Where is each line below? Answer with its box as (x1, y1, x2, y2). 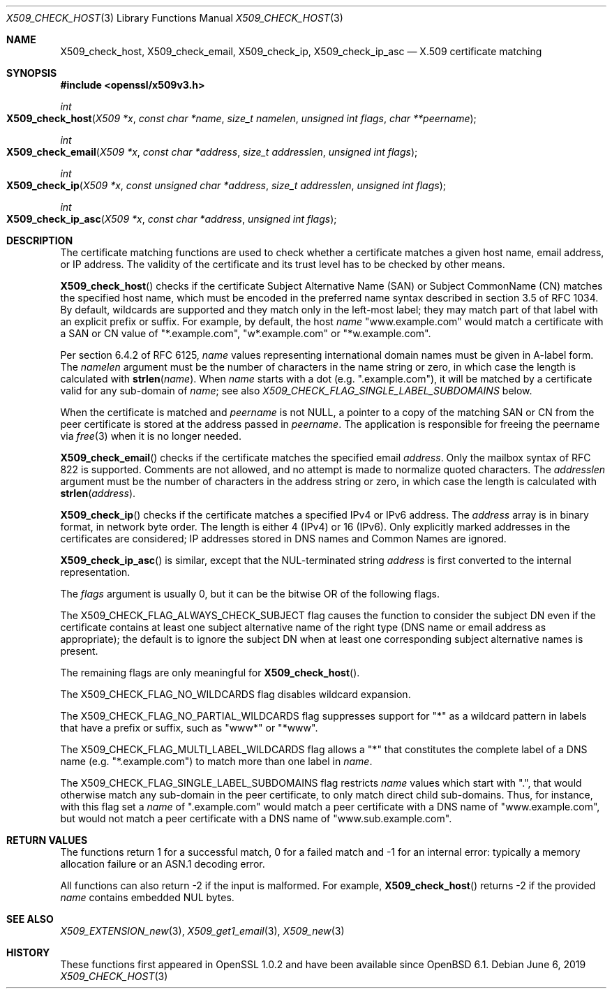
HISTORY (6, 947, 50, 958)
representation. (60, 566, 130, 578)
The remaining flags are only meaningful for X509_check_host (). (60, 667, 360, 678)
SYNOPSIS (6, 67, 57, 79)
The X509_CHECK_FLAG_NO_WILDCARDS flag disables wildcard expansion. (60, 688, 411, 700)
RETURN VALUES (6, 834, 88, 846)
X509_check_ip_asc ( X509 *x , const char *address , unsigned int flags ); (6, 213, 337, 225)
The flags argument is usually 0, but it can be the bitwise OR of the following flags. (60, 588, 440, 600)
